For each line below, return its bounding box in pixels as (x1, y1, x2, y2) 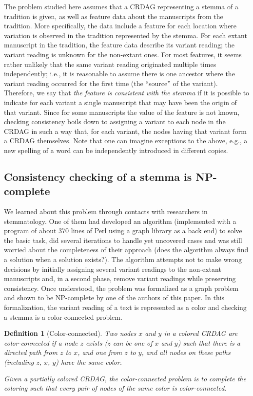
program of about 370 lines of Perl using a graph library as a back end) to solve (4, 225, 242, 236)
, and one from (78, 347, 122, 357)
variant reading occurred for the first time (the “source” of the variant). (4, 78, 218, 88)
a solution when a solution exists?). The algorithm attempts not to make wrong (4, 254, 242, 264)
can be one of (113, 337, 153, 348)
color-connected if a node (4, 337, 78, 348)
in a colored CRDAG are (164, 328, 238, 338)
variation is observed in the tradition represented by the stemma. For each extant (4, 30, 247, 40)
